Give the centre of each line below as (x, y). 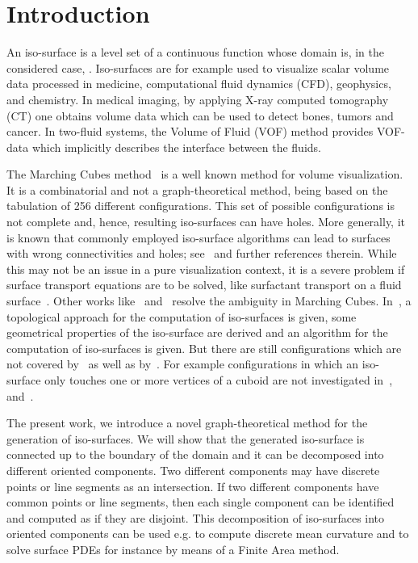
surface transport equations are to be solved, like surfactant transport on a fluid (204, 285)
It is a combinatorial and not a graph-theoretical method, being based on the (197, 189)
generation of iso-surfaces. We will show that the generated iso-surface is (186, 438)
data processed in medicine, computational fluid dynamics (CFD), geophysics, (199, 84)
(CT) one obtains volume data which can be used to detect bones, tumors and (200, 115)
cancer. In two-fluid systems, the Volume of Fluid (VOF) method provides (190, 131)
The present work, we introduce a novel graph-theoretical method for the (187, 423)
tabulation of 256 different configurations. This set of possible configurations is (201, 206)
